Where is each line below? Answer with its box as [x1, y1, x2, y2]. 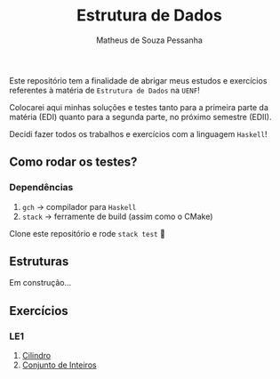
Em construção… [9, 278, 72, 288]
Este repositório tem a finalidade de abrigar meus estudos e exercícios [9, 75, 268, 85]
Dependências [9, 181, 74, 194]
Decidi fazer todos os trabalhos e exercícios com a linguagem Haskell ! [9, 128, 268, 139]
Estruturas [9, 254, 69, 270]
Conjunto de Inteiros [21, 359, 97, 370]
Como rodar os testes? [9, 155, 138, 170]
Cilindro [21, 351, 52, 361]
